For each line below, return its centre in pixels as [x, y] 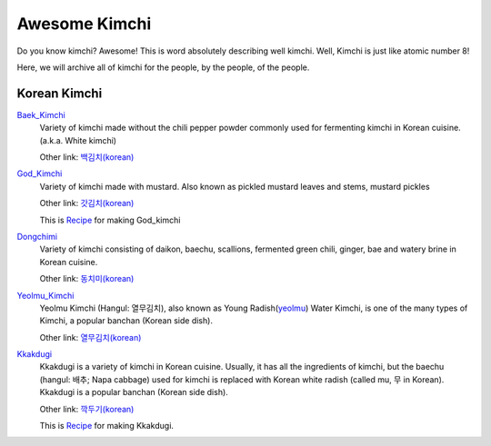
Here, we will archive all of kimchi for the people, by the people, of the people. [163, 67]
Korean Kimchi [60, 93]
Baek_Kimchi [41, 114]
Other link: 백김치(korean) [87, 157]
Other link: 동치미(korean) [87, 279]
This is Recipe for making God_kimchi [110, 220]
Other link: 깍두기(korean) [87, 409]
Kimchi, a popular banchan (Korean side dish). [126, 321]
